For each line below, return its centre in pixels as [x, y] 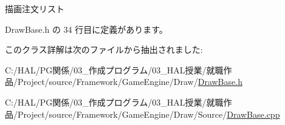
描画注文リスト [35, 8]
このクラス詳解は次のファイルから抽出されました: [104, 49]
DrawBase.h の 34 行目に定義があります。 [86, 29]
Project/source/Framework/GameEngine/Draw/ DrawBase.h [130, 82]
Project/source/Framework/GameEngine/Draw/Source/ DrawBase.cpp [149, 114]
